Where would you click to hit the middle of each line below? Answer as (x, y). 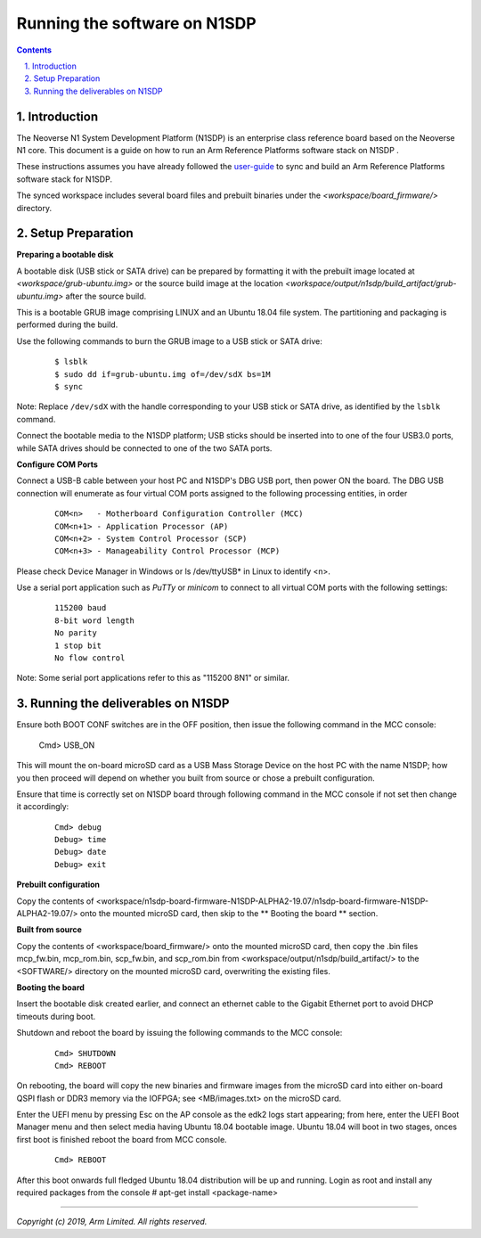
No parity (76, 633)
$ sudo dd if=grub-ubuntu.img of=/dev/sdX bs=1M (163, 374)
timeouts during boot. (56, 1016)
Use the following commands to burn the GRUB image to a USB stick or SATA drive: (169, 341)
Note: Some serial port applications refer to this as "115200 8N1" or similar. (153, 678)
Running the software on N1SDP (137, 23)
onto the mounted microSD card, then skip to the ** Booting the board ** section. (229, 914)
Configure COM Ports (57, 464)
